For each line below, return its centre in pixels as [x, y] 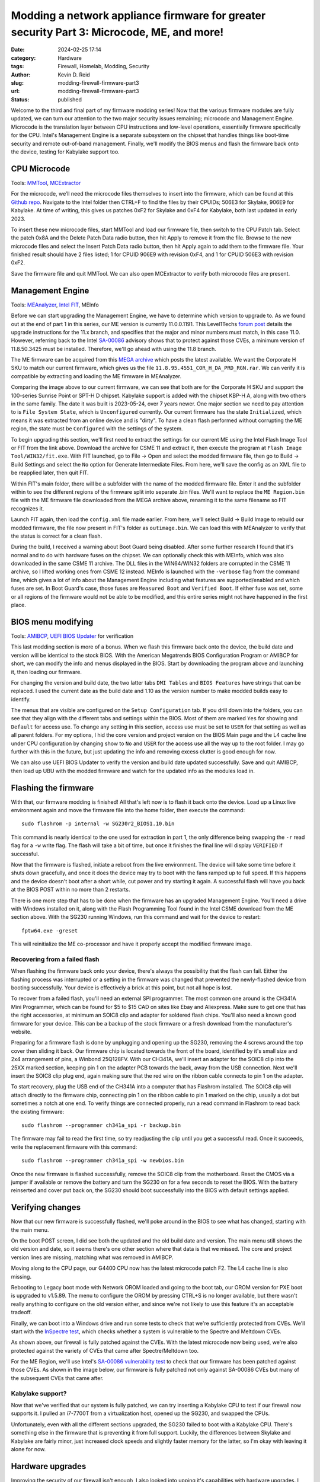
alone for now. [28, 1449]
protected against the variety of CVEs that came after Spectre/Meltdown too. [105, 1350]
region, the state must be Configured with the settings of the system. [97, 429]
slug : [17, 82]
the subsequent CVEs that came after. [57, 1378]
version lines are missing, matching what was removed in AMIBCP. [92, 1257]
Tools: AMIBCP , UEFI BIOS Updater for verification [72, 636]
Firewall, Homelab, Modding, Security [104, 66]
